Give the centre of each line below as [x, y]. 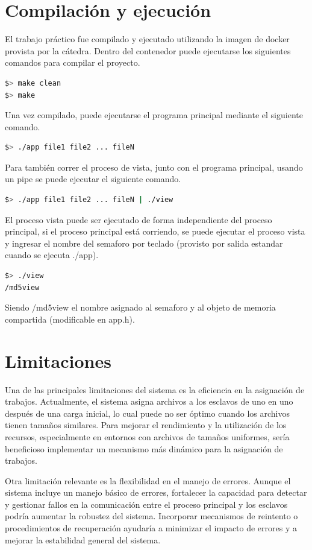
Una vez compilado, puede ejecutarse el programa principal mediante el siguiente [154, 115]
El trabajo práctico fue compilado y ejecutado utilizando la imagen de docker [147, 39]
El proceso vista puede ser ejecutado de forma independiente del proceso [139, 219]
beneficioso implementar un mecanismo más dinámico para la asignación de [144, 448]
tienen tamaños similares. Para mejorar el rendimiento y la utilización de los [146, 425]
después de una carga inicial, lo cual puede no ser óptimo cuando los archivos [147, 413]
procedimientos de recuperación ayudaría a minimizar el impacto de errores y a [151, 528]
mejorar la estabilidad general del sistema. [83, 539]
